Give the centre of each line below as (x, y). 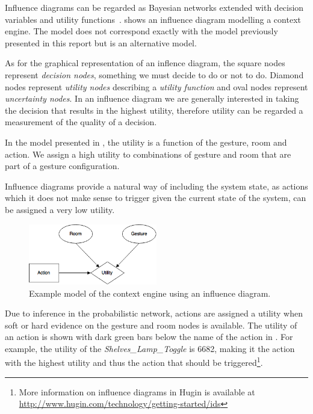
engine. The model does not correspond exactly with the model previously (141, 31)
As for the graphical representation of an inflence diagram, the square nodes (145, 63)
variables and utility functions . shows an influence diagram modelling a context (153, 19)
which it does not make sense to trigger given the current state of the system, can (156, 198)
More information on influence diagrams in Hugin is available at (137, 391)
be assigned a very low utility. (60, 209)
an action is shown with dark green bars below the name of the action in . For (149, 337)
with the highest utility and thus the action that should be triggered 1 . (134, 362)
